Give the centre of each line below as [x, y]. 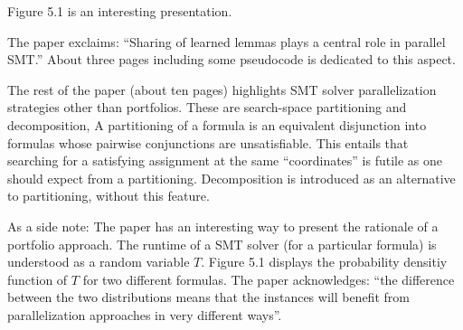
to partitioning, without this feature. [109, 196]
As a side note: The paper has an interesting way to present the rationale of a [223, 226]
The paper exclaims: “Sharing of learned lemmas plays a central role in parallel [227, 41]
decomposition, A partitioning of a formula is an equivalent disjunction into [217, 124]
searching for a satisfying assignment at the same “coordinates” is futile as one [225, 160]
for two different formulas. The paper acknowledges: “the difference [269, 279]
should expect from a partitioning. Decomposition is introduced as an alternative [231, 178]
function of [38, 279]
